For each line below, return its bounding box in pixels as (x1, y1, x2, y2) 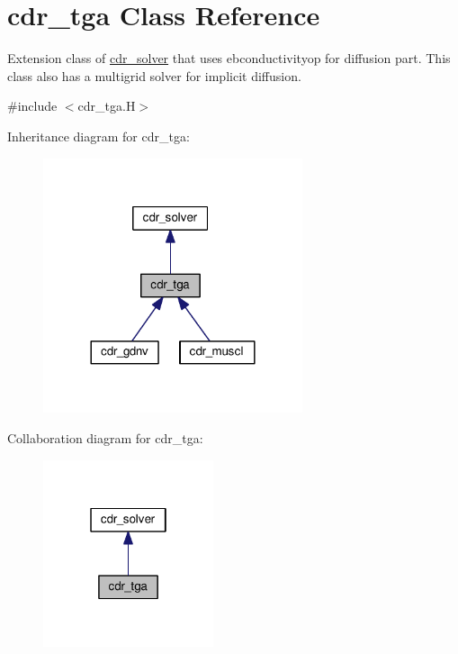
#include (7, 96, 58, 115)
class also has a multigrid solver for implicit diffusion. (7, 66, 301, 85)
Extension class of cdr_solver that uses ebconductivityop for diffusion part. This (7, 49, 451, 68)
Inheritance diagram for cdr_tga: (7, 126, 190, 145)
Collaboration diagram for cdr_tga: (7, 428, 203, 447)
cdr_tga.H (77, 96, 136, 115)
